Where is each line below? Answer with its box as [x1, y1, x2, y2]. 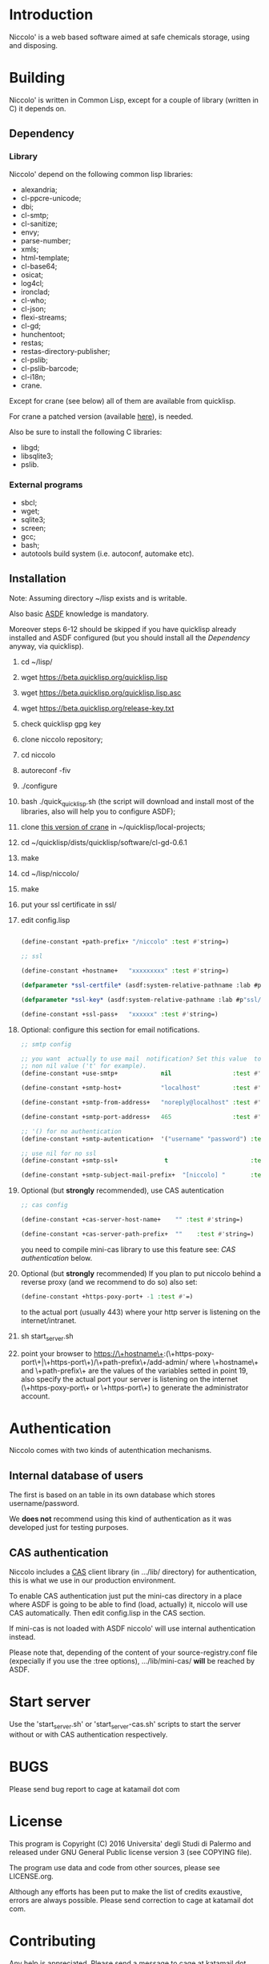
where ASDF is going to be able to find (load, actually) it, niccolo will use [9, 1600, 248, 1609]
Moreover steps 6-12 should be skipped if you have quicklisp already [9, 624, 237, 634]
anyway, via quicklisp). [9, 641, 84, 650]
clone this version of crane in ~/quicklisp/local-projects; [20, 823, 206, 832]
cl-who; [20, 295, 46, 305]
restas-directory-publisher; [20, 346, 110, 356]
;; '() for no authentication [20, 1127, 122, 1135]
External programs [9, 479, 83, 490]
